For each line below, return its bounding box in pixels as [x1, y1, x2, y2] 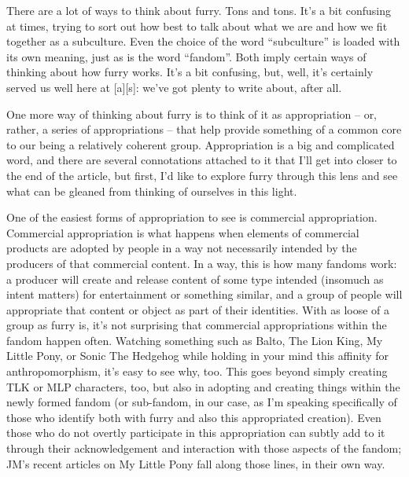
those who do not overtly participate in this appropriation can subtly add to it [6, 424, 385, 441]
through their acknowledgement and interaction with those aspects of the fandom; [6, 440, 402, 457]
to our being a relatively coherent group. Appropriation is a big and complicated [6, 136, 395, 152]
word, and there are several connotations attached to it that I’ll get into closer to [6, 152, 397, 168]
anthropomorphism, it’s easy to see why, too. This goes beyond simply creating [6, 363, 388, 380]
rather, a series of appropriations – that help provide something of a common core [6, 121, 402, 138]
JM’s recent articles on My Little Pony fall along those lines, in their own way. [6, 455, 385, 471]
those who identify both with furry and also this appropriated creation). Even [6, 409, 381, 425]
